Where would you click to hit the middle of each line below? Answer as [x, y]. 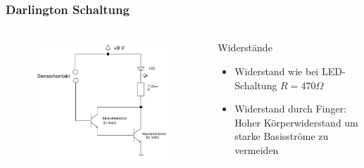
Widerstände [245, 47]
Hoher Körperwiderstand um [296, 122]
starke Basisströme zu [282, 136]
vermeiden [257, 150]
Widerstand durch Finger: [290, 109]
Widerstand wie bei [277, 71]
